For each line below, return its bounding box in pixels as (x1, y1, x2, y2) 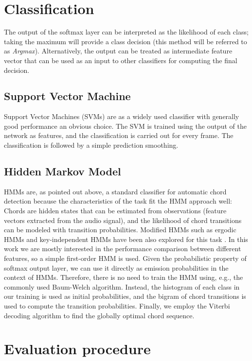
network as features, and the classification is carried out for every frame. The (4, 130, 234, 140)
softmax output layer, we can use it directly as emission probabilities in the (4, 262, 229, 273)
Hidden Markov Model (4, 164, 121, 179)
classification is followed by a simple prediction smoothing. (4, 140, 179, 150)
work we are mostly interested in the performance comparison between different (4, 243, 241, 254)
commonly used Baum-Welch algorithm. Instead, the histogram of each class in (4, 281, 240, 292)
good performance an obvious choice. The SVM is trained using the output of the (4, 120, 247, 131)
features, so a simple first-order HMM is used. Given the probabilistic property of (4, 253, 247, 263)
